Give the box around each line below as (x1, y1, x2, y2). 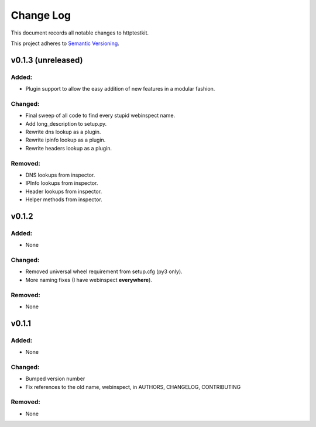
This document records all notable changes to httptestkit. (11, 29, 149, 36)
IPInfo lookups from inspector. (25, 180, 98, 187)
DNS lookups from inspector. (25, 171, 95, 178)
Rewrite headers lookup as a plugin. (25, 144, 112, 151)
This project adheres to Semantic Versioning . (11, 40, 119, 47)
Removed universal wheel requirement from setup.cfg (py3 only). (25, 268, 183, 275)
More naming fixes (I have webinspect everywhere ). (25, 276, 152, 283)
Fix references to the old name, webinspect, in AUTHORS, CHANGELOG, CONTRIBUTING (25, 383, 241, 390)
